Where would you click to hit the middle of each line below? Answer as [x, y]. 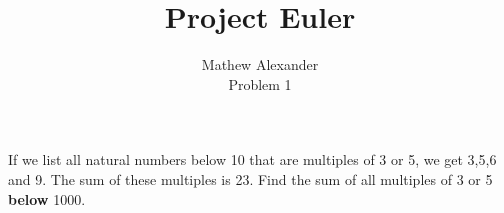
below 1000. [47, 198]
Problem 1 [260, 83]
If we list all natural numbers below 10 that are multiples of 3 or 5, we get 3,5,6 [252, 159]
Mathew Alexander [260, 64]
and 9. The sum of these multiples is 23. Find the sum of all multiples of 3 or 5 [250, 178]
